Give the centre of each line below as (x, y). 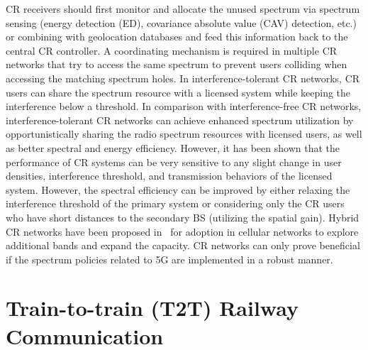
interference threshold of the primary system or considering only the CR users (175, 203)
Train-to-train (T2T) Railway (152, 308)
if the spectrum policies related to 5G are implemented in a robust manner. (169, 259)
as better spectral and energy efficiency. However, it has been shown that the (173, 147)
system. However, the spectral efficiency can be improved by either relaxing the (178, 189)
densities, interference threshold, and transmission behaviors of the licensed (169, 176)
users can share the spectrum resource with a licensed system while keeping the (178, 92)
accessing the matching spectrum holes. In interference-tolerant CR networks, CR (183, 78)
